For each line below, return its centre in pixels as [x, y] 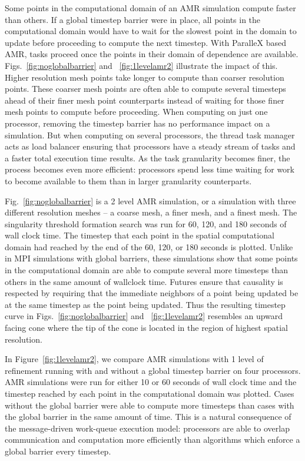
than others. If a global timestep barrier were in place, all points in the [133, 19]
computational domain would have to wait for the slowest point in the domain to [151, 31]
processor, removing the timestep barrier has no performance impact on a [137, 123]
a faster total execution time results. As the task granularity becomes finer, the [147, 157]
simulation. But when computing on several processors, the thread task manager [150, 135]
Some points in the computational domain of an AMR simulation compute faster [150, 8]
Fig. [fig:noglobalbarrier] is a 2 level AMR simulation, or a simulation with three [150, 200]
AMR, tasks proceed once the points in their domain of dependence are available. [152, 54]
